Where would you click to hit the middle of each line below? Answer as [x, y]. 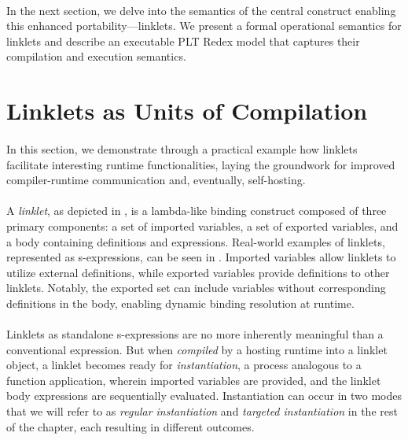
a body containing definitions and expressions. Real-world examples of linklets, [196, 241]
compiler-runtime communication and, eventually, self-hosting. [156, 180]
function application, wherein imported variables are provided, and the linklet [194, 380]
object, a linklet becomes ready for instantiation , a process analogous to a [184, 365]
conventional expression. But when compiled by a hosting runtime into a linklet [197, 349]
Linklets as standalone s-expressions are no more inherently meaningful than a [195, 334]
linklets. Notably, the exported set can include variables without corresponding [196, 288]
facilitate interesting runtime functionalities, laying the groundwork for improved [201, 164]
